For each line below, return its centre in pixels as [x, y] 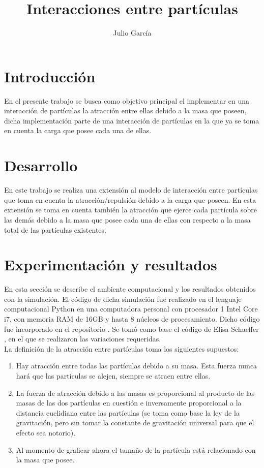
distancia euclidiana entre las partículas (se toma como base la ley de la [128, 412]
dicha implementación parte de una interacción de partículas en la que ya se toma [132, 120]
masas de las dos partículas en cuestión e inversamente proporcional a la [129, 403]
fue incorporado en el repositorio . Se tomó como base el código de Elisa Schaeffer [131, 329]
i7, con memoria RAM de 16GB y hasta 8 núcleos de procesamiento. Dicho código [132, 319]
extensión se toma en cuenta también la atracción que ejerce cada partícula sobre [130, 210]
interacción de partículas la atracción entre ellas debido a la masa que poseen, [125, 111]
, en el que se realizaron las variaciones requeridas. [83, 339]
